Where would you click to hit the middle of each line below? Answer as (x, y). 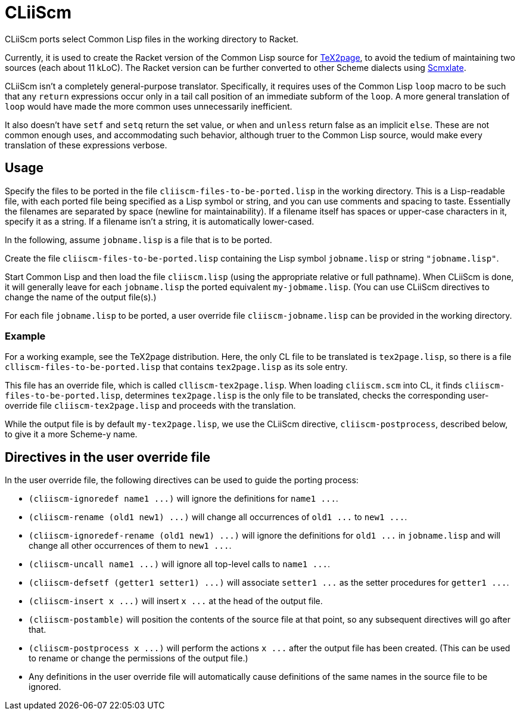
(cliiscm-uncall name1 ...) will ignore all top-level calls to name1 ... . (180, 564)
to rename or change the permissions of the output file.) (138, 658)
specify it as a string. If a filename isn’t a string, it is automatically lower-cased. (160, 221)
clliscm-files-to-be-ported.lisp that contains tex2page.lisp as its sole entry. (176, 367)
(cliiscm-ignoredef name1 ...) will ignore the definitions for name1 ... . (183, 499)
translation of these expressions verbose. (86, 145)
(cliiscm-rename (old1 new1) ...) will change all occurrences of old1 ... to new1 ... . (218, 517)
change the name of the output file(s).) (81, 297)
